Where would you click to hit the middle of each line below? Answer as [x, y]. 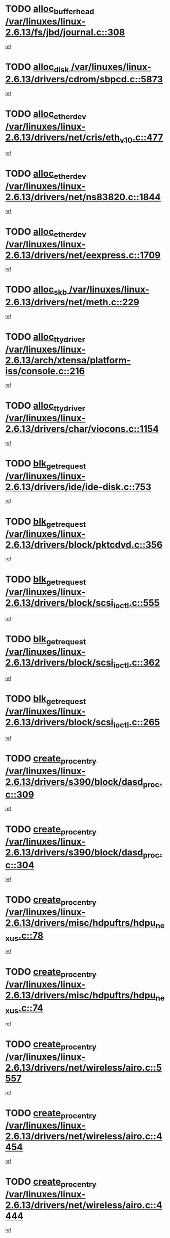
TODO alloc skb [36, 291]
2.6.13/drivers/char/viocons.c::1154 [82, 429]
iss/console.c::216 [45, 371]
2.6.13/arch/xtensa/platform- [68, 360]
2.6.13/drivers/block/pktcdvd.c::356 [84, 545]
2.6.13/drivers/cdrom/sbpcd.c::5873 [84, 80]
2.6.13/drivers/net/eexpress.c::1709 [83, 255]
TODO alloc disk [37, 68]
